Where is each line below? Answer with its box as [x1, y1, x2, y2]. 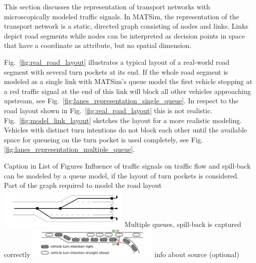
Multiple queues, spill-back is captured [125, 219, 242, 229]
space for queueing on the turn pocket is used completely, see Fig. [4, 134, 203, 144]
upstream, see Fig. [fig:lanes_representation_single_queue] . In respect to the [4, 95, 239, 106]
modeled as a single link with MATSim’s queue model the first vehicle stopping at [4, 76, 253, 87]
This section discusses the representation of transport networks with [4, 1, 210, 11]
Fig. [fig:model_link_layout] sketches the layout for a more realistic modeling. [4, 115, 242, 125]
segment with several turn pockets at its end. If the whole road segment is [4, 66, 228, 77]
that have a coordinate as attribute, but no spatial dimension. [4, 40, 192, 50]
